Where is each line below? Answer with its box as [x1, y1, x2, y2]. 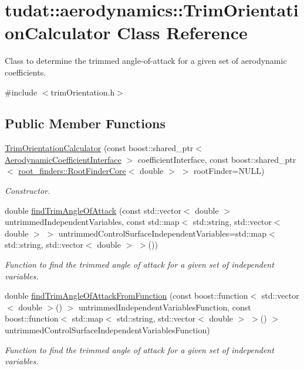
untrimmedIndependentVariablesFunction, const [78, 300, 251, 313]
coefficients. [5, 66, 46, 78]
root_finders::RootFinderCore [18, 165, 126, 177]
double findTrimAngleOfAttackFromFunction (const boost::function [5, 289, 248, 302]
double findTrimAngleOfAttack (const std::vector [5, 204, 181, 216]
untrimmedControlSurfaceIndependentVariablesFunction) [5, 324, 210, 336]
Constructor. [5, 184, 50, 197]
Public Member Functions [5, 114, 165, 132]
